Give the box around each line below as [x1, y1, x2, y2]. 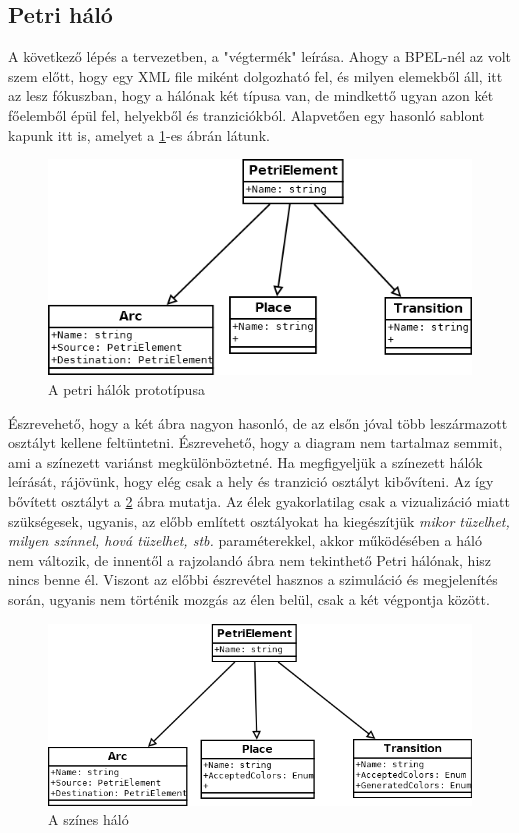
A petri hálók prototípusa [48, 379, 205, 400]
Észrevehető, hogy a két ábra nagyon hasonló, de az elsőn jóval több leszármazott [8, 412, 508, 433]
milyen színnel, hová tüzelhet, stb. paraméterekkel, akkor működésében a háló [8, 530, 482, 551]
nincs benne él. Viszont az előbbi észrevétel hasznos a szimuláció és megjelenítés [8, 569, 498, 590]
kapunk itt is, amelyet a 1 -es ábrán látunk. [8, 124, 270, 145]
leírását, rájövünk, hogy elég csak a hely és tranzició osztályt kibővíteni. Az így [8, 471, 494, 492]
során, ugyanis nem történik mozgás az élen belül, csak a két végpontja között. [8, 588, 490, 609]
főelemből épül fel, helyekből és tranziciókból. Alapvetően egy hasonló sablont [8, 104, 485, 125]
